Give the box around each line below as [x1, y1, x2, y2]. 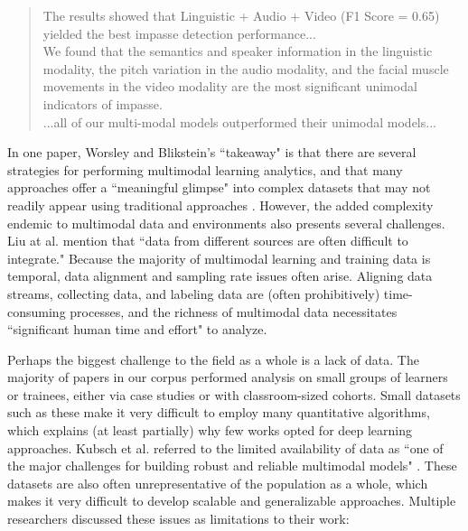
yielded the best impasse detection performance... [42, 23, 316, 42]
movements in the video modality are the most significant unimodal [42, 77, 417, 96]
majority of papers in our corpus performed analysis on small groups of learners [7, 368, 448, 387]
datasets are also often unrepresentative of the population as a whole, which [7, 473, 428, 492]
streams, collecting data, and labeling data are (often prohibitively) [7, 284, 380, 303]
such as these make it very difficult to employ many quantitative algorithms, [7, 403, 430, 422]
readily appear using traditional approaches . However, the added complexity [7, 195, 434, 214]
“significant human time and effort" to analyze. [7, 320, 267, 339]
